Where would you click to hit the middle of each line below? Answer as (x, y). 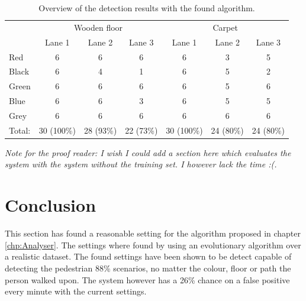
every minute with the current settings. (76, 291)
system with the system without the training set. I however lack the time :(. (141, 164)
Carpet (225, 27)
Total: (20, 130)
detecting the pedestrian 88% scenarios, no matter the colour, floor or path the (148, 268)
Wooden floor (98, 27)
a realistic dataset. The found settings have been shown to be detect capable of (148, 256)
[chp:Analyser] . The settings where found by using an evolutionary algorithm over (153, 245)
